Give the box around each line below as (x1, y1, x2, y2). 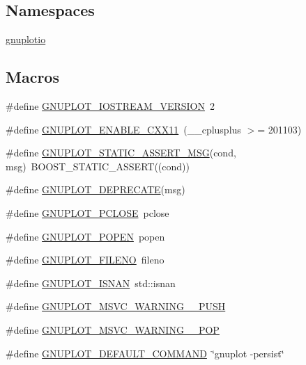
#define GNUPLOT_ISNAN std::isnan (6, 275, 176, 290)
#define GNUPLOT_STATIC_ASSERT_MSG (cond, (6, 145, 236, 160)
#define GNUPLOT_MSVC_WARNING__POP (6, 322, 220, 336)
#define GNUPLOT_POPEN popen (6, 229, 165, 243)
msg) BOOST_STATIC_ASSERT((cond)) (6, 159, 190, 173)
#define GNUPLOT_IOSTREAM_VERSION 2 (6, 99, 215, 113)
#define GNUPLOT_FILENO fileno (6, 252, 165, 267)
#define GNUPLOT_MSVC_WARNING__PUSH (6, 299, 226, 314)
